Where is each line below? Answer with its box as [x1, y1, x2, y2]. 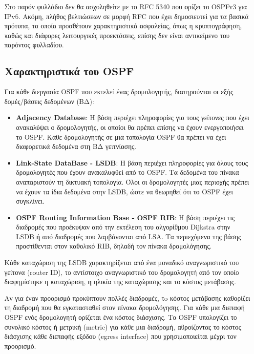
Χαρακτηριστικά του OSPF [4, 63, 134, 79]
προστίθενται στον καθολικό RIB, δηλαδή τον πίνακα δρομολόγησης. [16, 241, 212, 251]
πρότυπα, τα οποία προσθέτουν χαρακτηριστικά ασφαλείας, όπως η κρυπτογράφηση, [4, 21, 242, 31]
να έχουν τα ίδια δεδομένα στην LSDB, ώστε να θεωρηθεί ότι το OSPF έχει [16, 186, 233, 196]
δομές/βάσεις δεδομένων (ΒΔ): [4, 96, 94, 106]
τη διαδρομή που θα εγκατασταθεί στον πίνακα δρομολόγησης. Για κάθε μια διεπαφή [4, 302, 245, 312]
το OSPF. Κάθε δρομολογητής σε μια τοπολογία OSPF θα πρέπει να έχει [16, 131, 226, 142]
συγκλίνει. [16, 196, 44, 206]
